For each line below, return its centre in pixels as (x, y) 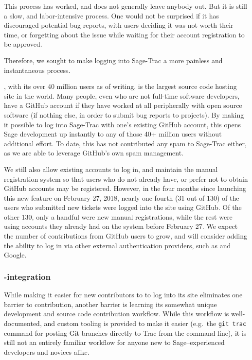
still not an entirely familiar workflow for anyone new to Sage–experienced (114, 342)
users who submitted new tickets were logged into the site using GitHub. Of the (123, 207)
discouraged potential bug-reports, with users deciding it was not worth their (119, 25)
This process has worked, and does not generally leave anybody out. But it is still (126, 6)
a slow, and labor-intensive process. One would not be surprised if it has (112, 15)
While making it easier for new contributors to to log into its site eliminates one (123, 295)
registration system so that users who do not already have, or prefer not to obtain (126, 179)
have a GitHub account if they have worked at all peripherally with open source (123, 105)
